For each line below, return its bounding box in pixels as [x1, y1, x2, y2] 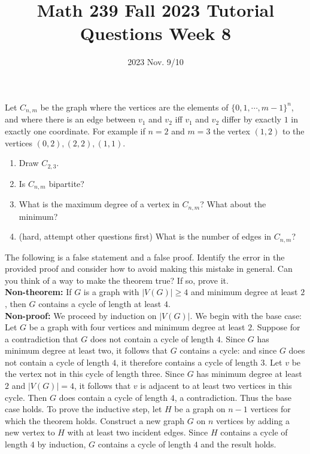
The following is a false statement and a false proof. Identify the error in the [5, 250, 285, 263]
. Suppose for [252, 321, 300, 333]
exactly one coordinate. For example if [5, 124, 145, 137]
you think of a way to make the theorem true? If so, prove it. [5, 274, 229, 286]
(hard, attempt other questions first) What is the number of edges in [19, 230, 272, 243]
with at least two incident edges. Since [67, 426, 208, 438]
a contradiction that [5, 332, 78, 345]
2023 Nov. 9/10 [127, 56, 184, 68]
